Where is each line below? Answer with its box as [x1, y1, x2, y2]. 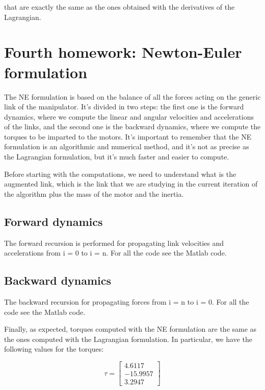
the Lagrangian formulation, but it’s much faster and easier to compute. [4, 151, 229, 162]
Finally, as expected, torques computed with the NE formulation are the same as [4, 324, 257, 334]
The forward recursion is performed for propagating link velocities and [4, 237, 224, 248]
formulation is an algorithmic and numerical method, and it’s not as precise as [4, 141, 249, 152]
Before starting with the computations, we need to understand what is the [4, 168, 236, 179]
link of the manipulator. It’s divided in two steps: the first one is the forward [4, 101, 244, 112]
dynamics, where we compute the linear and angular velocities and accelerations [4, 111, 254, 122]
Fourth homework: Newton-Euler [4, 41, 242, 62]
